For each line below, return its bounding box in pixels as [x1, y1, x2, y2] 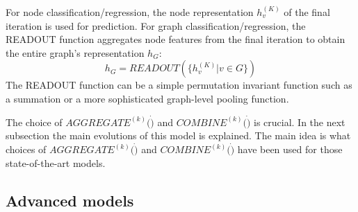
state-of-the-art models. [6, 155, 106, 170]
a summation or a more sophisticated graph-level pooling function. [6, 91, 289, 105]
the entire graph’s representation [6, 45, 145, 60]
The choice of [6, 114, 63, 129]
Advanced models [6, 189, 134, 211]
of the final [284, 5, 330, 19]
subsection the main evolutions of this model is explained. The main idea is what [6, 128, 351, 143]
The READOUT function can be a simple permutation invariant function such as [6, 78, 352, 92]
